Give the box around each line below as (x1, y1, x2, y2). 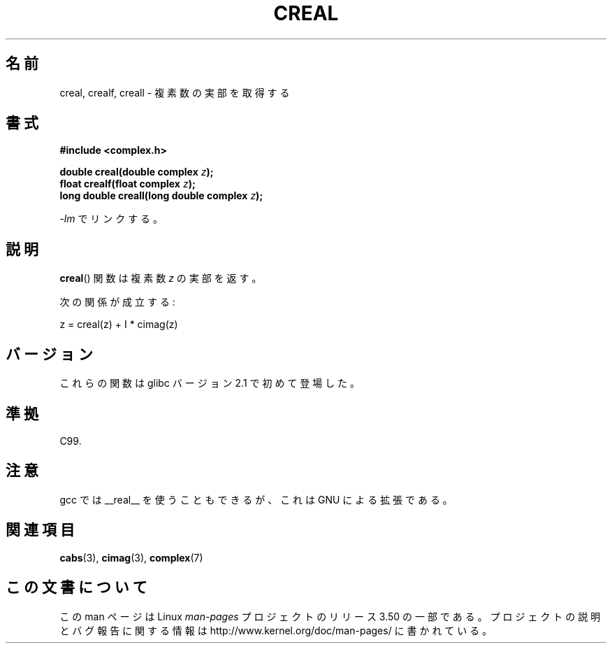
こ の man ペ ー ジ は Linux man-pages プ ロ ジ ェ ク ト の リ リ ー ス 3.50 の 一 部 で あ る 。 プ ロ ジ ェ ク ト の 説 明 (59, 610, 601, 622)
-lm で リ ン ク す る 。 (59, 213, 163, 225)
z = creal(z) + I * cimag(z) (59, 318, 178, 331)
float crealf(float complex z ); (59, 178, 196, 190)
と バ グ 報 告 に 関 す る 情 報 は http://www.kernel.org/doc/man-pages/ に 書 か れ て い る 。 (59, 624, 493, 636)
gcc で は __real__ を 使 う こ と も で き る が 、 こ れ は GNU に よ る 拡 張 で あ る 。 (59, 493, 453, 506)
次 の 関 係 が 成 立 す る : (59, 296, 175, 308)
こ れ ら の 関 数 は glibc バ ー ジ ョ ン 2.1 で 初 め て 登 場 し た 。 (59, 377, 360, 390)
